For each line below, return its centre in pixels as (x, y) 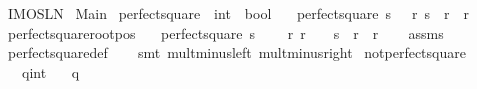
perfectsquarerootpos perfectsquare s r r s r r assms (225, 32)
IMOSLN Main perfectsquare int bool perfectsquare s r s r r (238, 13)
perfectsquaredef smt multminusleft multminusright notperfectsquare (236, 52)
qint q (50, 71)
